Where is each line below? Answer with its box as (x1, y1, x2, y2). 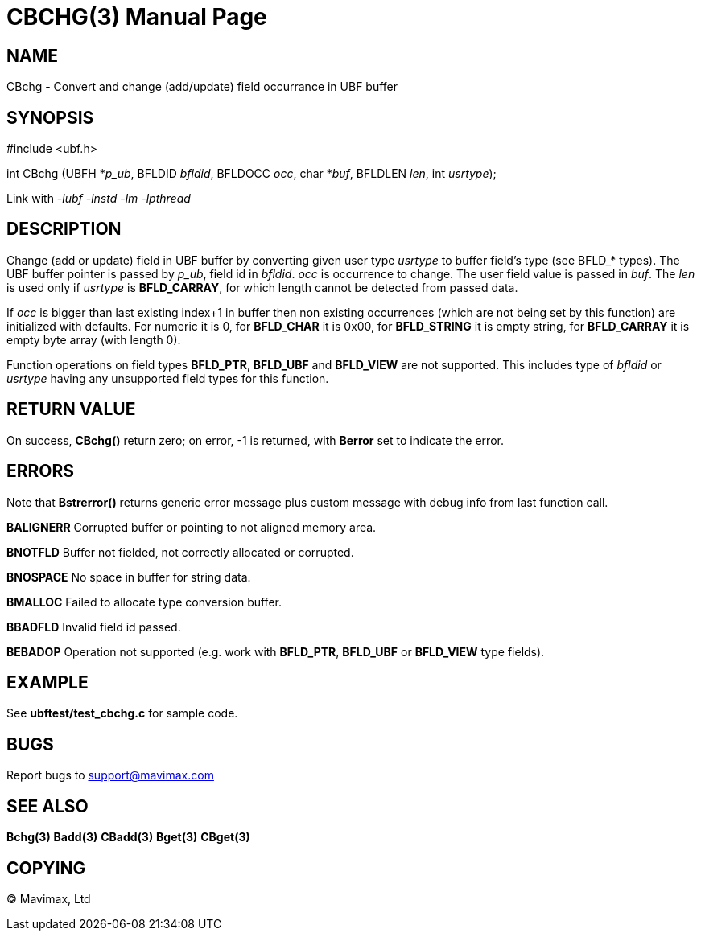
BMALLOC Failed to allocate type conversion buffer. (6, 594, 282, 609)
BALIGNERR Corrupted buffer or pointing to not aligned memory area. (6, 520, 377, 534)
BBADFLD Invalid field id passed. (6, 619, 181, 634)
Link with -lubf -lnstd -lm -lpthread (6, 191, 191, 206)
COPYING (6, 857, 86, 878)
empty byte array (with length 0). (6, 332, 181, 347)
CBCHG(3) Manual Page (6, 3, 267, 31)
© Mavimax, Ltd (6, 891, 91, 906)
